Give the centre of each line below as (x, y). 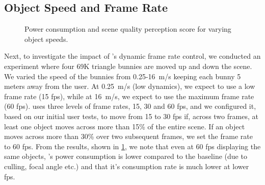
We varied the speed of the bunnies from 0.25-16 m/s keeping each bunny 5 (123, 76)
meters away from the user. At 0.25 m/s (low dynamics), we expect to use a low (130, 86)
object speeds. (46, 39)
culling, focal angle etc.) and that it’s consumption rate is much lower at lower (127, 166)
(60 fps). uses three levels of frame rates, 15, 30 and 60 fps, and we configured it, (130, 106)
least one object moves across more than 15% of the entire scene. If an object (125, 126)
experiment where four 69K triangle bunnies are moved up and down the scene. (128, 66)
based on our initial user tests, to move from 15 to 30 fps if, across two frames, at (131, 116)
